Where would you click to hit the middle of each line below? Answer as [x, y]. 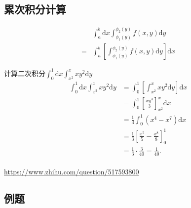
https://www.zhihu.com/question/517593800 [72, 172]
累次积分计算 [35, 9]
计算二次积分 [25, 73]
